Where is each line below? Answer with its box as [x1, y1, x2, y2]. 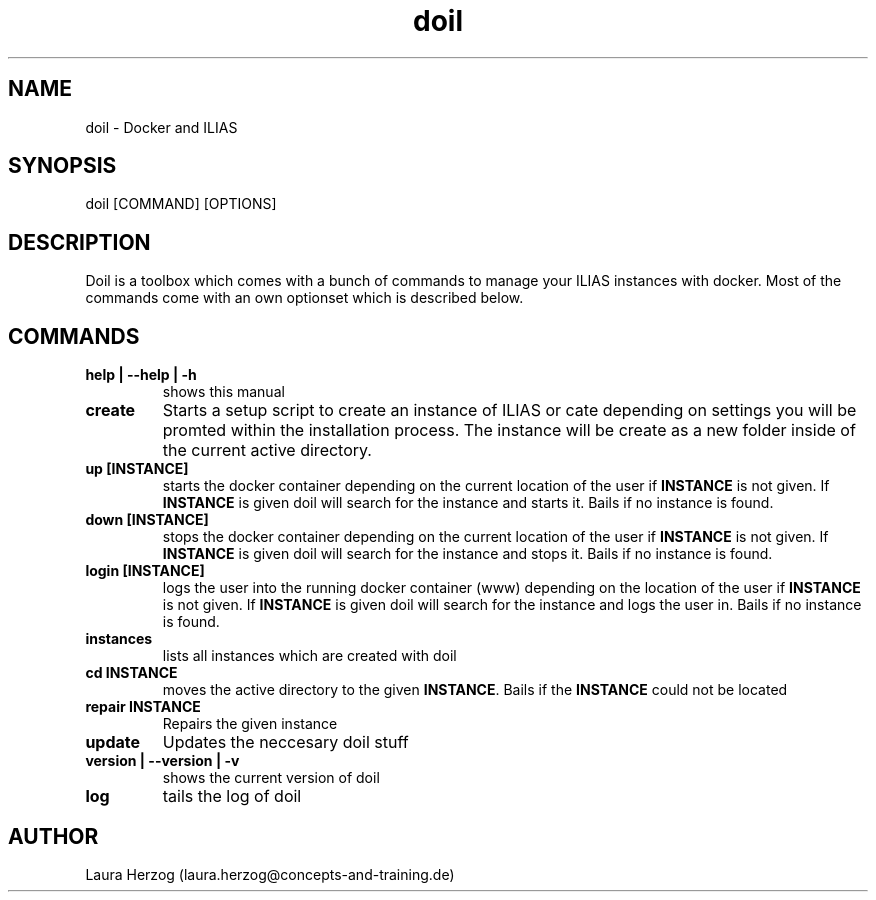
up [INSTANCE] [85, 460, 189, 478]
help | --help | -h [85, 366, 197, 384]
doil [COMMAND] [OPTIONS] [85, 195, 277, 213]
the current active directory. [162, 440, 372, 461]
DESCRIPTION [8, 229, 151, 255]
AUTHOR [8, 823, 99, 849]
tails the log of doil [162, 786, 302, 807]
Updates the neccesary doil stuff [162, 732, 409, 753]
